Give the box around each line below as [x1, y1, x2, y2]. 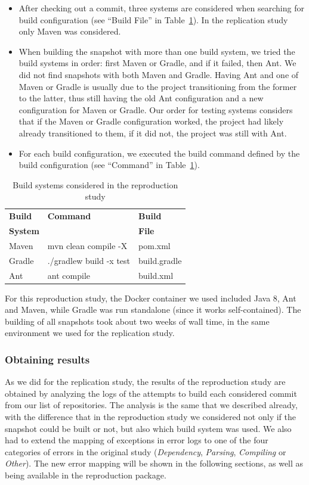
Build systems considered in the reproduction [13, 178, 178, 191]
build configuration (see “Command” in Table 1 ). [18, 158, 200, 171]
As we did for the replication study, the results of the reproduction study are [5, 375, 286, 388]
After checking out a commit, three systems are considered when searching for [18, 2, 304, 14]
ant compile [47, 269, 91, 281]
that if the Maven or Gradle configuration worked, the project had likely [18, 115, 284, 128]
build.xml [138, 269, 174, 281]
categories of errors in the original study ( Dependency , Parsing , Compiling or [5, 445, 286, 458]
